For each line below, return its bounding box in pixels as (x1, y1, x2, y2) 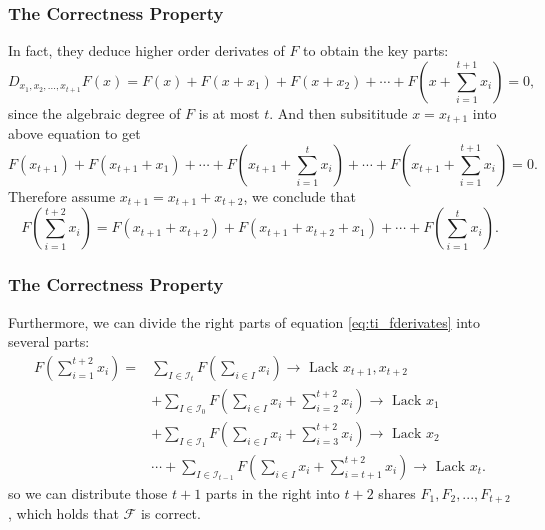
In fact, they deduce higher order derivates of (8, 40, 285, 61)
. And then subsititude (269, 102, 408, 123)
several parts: (8, 331, 90, 352)
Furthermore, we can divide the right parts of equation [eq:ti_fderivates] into (8, 311, 480, 332)
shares (378, 482, 416, 503)
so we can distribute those (8, 482, 168, 503)
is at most (198, 102, 260, 123)
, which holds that (8, 503, 119, 524)
